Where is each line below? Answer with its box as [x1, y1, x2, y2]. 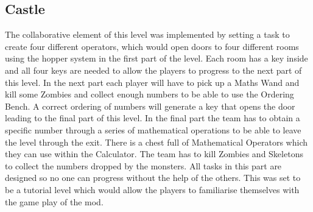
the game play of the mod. [5, 195, 104, 208]
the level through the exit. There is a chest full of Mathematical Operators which [5, 135, 308, 148]
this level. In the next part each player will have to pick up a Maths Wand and [5, 76, 300, 88]
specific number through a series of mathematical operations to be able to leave [5, 123, 301, 136]
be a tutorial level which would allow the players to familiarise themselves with [5, 183, 300, 196]
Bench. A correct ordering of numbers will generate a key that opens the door [5, 99, 295, 112]
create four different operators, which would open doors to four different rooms [5, 40, 299, 52]
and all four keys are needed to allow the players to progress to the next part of [5, 63, 302, 76]
